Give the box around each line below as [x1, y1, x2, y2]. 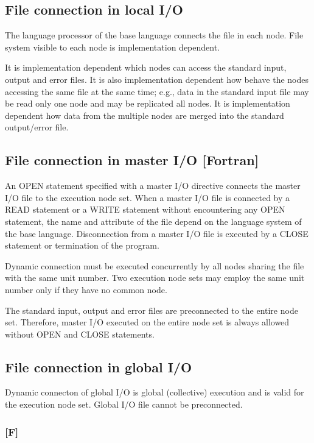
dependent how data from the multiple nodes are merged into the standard [5, 108, 284, 121]
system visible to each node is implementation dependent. [5, 40, 220, 53]
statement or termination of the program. [5, 239, 159, 252]
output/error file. [5, 121, 69, 133]
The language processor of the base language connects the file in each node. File [5, 29, 304, 41]
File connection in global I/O [5, 357, 192, 376]
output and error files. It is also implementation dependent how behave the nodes [5, 73, 309, 85]
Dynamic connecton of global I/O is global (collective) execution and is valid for [5, 386, 304, 399]
